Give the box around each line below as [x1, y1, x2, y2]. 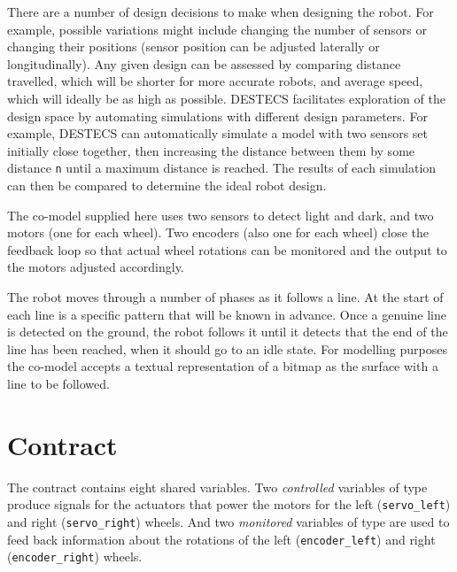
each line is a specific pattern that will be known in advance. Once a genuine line [7, 305, 447, 323]
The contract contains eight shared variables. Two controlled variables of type [7, 477, 428, 496]
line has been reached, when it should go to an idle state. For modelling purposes [7, 339, 447, 358]
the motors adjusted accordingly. [7, 258, 184, 276]
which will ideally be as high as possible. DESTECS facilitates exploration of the [7, 89, 445, 107]
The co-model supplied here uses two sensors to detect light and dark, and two [7, 205, 434, 224]
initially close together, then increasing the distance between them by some [7, 141, 415, 159]
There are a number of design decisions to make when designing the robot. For [7, 3, 434, 20]
